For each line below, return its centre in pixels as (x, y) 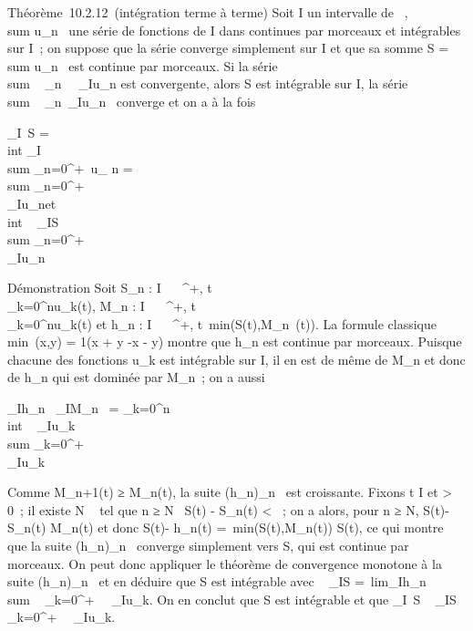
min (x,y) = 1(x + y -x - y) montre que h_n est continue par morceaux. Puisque (235, 341)
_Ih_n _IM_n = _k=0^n (89, 407)
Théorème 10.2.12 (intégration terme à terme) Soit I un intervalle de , (208, 12)
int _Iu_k (41, 425)
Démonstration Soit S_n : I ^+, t (110, 288)
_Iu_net (32, 203)
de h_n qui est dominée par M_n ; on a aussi (136, 377)
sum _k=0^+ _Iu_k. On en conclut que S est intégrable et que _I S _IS (232, 599)
